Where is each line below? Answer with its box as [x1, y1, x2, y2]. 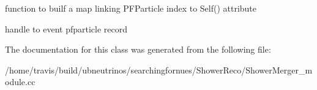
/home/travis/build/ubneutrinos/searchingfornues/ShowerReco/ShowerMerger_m [5, 63, 313, 76]
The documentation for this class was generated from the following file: [5, 43, 271, 56]
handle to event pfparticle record [5, 22, 128, 35]
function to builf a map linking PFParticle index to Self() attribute [5, 2, 257, 14]
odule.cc [5, 75, 35, 88]
